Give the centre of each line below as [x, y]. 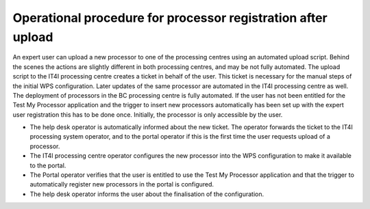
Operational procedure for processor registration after [170, 18]
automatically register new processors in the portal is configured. [122, 184]
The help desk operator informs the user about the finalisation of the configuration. [147, 194]
